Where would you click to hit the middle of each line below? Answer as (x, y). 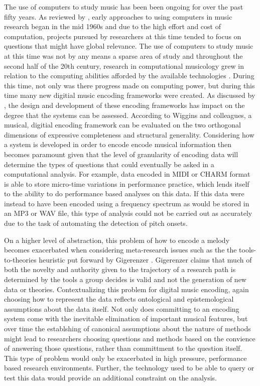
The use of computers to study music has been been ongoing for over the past (124, 7)
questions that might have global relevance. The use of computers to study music (129, 46)
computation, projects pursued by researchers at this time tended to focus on (123, 36)
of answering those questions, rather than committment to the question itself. (123, 348)
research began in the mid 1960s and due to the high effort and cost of (112, 26)
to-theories (20, 259)
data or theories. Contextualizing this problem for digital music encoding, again (126, 289)
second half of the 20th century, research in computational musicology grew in (124, 66)
